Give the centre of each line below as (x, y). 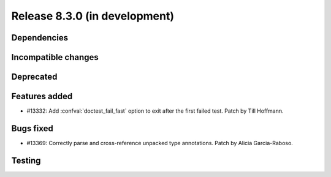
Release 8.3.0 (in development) (93, 16)
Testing (26, 160)
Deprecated (34, 77)
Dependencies (40, 38)
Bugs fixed (32, 128)
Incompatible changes (55, 57)
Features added (42, 96)
